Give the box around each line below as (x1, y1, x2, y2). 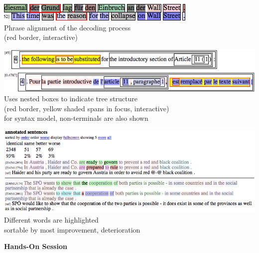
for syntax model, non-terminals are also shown (4, 113, 148, 123)
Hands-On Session (4, 241, 67, 252)
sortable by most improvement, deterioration (4, 224, 140, 235)
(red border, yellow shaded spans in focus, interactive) (4, 103, 169, 113)
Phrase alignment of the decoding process (4, 22, 131, 32)
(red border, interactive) (4, 32, 78, 42)
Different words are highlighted (4, 215, 99, 225)
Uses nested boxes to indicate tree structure (4, 93, 138, 104)
